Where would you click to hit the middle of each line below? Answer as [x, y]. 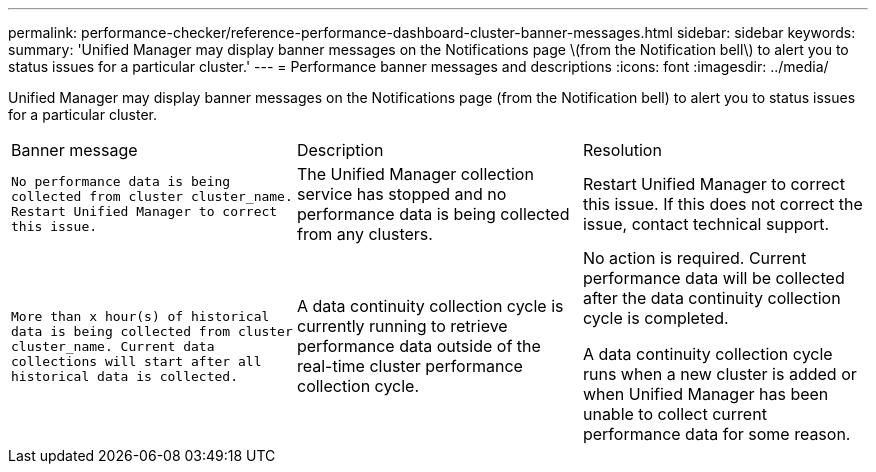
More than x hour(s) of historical [140, 316]
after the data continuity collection [711, 298]
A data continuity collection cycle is [430, 306]
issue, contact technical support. [706, 224]
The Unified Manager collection [415, 174]
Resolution [622, 150]
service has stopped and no [401, 194]
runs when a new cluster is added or [719, 374]
